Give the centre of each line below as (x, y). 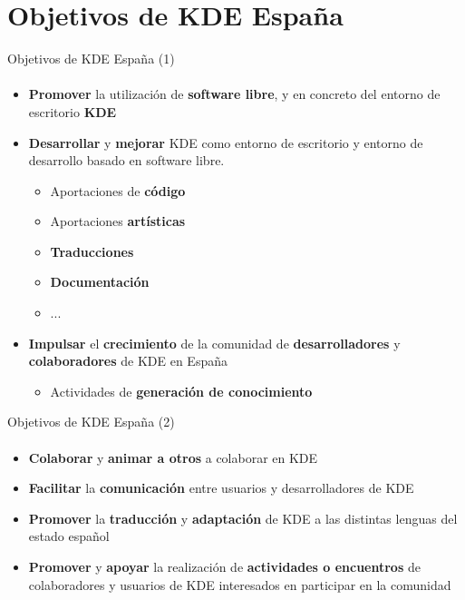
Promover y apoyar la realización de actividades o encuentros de (224, 566)
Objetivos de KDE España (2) (91, 422)
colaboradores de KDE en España (128, 361)
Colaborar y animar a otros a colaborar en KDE (173, 457)
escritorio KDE (73, 111)
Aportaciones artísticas (118, 221)
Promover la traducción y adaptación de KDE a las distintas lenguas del (243, 518)
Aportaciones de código (118, 190)
